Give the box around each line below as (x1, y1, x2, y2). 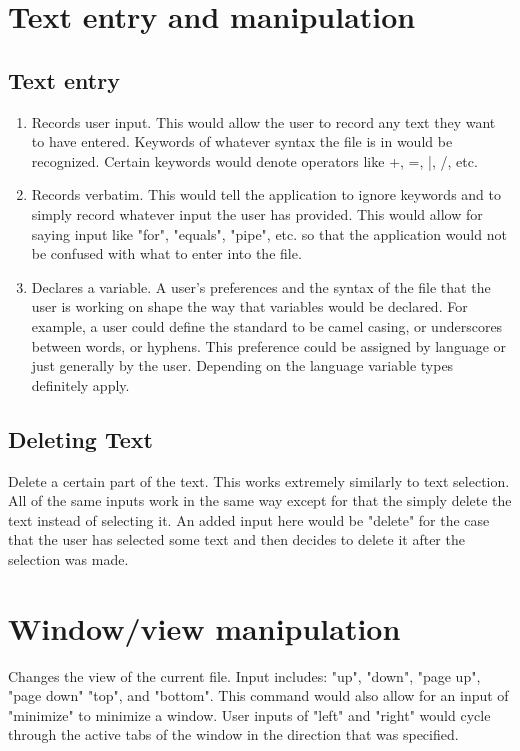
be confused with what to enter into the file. (31, 243, 302, 264)
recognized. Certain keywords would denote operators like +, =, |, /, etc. (31, 150, 478, 171)
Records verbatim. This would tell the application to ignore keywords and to (31, 184, 501, 205)
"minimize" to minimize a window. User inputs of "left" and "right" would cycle (8, 704, 491, 725)
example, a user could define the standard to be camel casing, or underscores (31, 315, 503, 336)
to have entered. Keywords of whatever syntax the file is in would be (31, 131, 453, 152)
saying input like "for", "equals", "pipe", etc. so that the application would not (31, 223, 507, 244)
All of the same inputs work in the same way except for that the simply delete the (8, 490, 512, 511)
